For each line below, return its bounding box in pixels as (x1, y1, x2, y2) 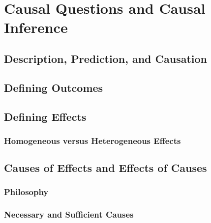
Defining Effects (4, 109, 87, 124)
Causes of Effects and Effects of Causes (4, 160, 207, 175)
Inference (4, 17, 68, 37)
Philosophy (4, 186, 49, 198)
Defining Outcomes (4, 80, 103, 95)
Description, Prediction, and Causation (4, 51, 208, 66)
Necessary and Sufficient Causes (4, 208, 134, 221)
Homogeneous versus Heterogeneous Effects (4, 134, 181, 146)
